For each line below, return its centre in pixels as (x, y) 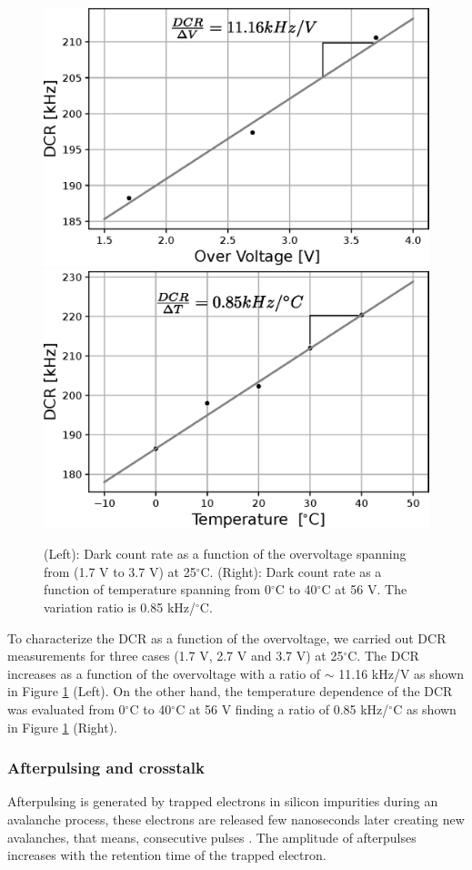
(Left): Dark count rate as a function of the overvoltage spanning (225, 554)
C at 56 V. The (364, 589)
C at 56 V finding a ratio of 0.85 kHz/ (282, 709)
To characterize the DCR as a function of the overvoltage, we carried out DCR (227, 637)
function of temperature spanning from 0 (157, 589)
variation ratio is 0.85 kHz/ (120, 607)
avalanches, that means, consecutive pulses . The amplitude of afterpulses (212, 837)
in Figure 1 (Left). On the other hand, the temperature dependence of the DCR (230, 691)
